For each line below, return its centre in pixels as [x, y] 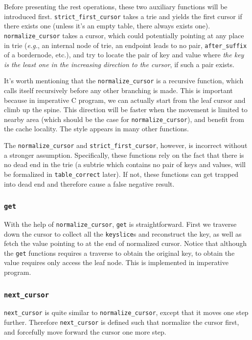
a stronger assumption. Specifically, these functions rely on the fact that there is [124, 155]
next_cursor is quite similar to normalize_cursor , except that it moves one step [126, 312]
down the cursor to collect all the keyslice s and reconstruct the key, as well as [123, 233]
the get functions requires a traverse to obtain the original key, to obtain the [119, 253]
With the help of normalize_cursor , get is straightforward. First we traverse [120, 224]
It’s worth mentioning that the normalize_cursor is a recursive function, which [124, 81]
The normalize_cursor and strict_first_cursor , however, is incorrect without [126, 145]
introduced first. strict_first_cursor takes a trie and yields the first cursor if [123, 16]
